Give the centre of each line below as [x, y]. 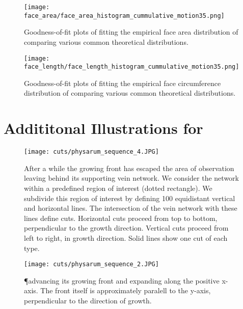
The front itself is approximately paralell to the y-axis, [126, 290]
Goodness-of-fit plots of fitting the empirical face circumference [123, 83]
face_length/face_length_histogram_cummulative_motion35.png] [132, 67]
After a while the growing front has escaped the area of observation [129, 168]
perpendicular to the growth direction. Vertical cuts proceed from [126, 228]
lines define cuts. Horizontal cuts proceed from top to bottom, [121, 218]
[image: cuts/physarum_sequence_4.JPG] [91, 152]
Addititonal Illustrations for [103, 128]
